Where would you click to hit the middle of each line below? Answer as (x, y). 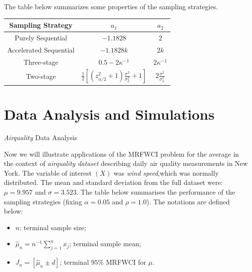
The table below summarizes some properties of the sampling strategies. (111, 6)
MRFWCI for (126, 262)
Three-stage (41, 62)
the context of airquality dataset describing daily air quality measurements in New (126, 163)
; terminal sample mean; (105, 244)
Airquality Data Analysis (41, 137)
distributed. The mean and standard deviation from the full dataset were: (113, 182)
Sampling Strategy (41, 25)
